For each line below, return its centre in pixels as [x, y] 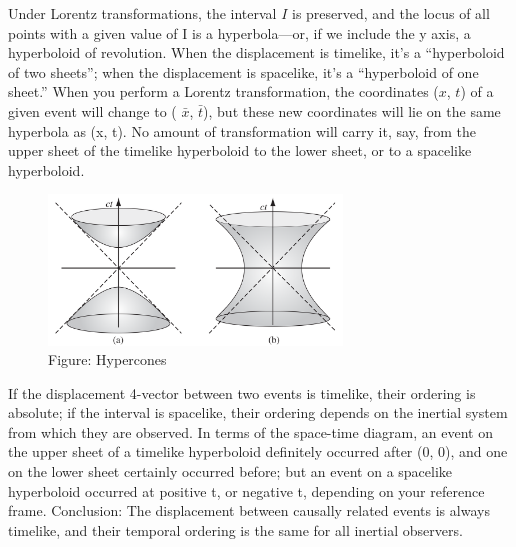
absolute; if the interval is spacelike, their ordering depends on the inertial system [258, 412]
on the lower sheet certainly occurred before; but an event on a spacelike [230, 471]
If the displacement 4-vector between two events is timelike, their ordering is [242, 392]
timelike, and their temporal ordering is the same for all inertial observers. [235, 529]
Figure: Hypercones [107, 359]
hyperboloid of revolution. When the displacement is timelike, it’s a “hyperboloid [256, 52]
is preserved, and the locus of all [391, 13]
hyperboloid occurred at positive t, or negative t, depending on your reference [246, 490]
